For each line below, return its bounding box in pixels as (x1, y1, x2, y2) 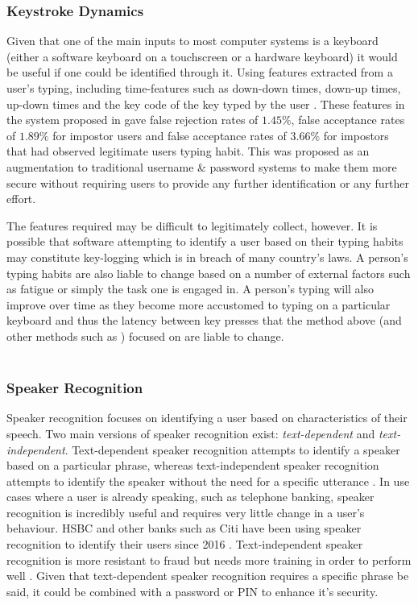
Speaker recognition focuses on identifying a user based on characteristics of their (6, 409, 408, 426)
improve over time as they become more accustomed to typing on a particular (6, 296, 391, 313)
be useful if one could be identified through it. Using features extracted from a (6, 64, 393, 81)
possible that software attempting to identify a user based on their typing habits (6, 233, 404, 250)
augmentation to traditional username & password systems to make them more (6, 158, 397, 175)
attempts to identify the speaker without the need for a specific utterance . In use (6, 472, 410, 489)
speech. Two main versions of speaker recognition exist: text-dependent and (6, 425, 375, 441)
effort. (6, 190, 36, 207)
